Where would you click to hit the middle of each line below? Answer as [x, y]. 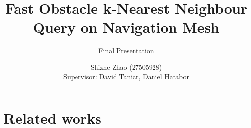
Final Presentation [126, 50]
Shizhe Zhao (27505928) [126, 66]
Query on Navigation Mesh [126, 27]
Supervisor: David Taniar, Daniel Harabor [126, 76]
